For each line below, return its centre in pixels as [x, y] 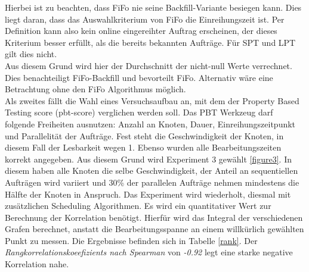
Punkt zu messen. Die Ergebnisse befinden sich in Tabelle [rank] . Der [131, 240]
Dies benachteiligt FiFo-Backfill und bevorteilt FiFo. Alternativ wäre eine [139, 77]
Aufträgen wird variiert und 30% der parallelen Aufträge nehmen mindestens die [152, 182]
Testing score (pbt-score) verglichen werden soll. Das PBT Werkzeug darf [139, 112]
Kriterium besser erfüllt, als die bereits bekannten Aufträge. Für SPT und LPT [150, 42]
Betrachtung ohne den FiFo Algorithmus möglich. [95, 89]
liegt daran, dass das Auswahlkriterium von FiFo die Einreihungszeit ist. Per [145, 19]
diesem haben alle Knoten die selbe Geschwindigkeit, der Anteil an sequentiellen [152, 171]
